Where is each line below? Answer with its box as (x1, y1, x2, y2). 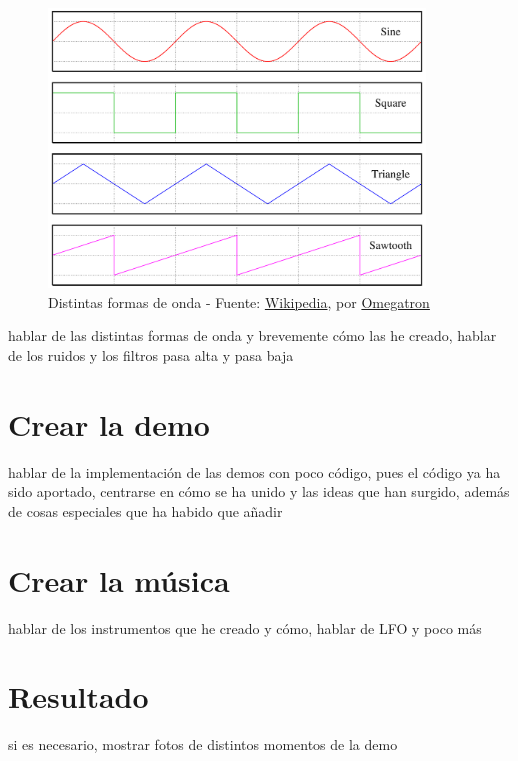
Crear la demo (8, 403, 210, 444)
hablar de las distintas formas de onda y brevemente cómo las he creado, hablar (8, 325, 497, 346)
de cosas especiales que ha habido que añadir (8, 500, 283, 521)
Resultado (8, 676, 149, 717)
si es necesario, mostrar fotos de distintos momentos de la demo (8, 734, 398, 755)
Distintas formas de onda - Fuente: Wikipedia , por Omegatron (48, 291, 430, 312)
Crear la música (8, 559, 230, 600)
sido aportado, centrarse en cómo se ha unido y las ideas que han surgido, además (8, 481, 510, 502)
